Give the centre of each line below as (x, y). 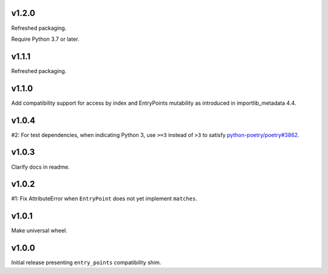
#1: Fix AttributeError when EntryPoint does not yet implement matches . (104, 198)
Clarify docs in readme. (40, 167)
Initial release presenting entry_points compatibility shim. (86, 262)
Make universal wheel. (39, 231)
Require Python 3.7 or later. (45, 39)
